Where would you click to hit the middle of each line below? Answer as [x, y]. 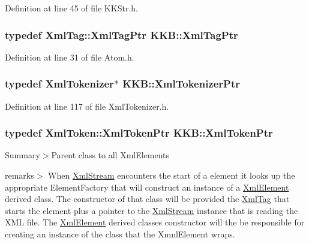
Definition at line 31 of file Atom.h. [70, 57]
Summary [22, 155]
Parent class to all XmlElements [110, 155]
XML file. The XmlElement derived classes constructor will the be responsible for [155, 222]
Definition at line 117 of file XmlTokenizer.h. [87, 106]
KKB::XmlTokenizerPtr [181, 84]
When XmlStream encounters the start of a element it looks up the [172, 175]
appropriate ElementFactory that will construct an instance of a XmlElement [147, 187]
